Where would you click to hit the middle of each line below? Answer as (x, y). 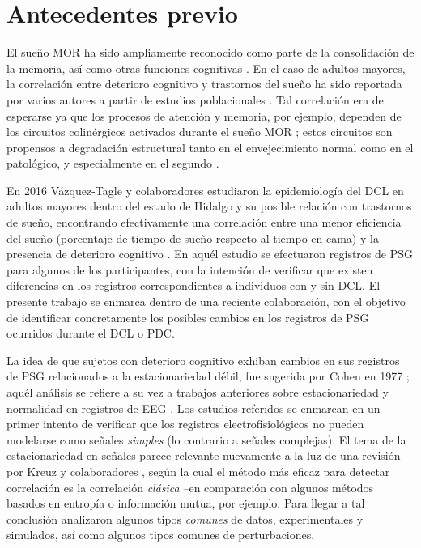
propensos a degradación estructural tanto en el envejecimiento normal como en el (210, 147)
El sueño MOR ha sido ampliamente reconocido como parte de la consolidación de (210, 52)
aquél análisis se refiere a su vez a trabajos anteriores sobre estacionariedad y (198, 392)
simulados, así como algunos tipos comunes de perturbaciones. (161, 535)
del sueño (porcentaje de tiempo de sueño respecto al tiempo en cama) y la (193, 238)
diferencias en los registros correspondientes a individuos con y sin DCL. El (193, 285)
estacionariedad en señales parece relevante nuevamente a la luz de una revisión (204, 455)
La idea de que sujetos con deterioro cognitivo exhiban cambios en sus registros (203, 360)
